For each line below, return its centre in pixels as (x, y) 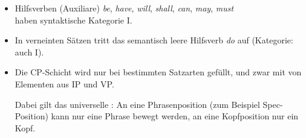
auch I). (29, 52)
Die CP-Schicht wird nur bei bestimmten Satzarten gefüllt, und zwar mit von (158, 72)
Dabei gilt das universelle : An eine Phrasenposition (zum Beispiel (137, 104)
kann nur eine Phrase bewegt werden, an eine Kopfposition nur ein (175, 116)
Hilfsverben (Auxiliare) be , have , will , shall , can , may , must (124, 8)
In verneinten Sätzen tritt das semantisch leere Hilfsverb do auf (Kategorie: (154, 40)
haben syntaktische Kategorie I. (73, 20)
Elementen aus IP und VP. (64, 83)
